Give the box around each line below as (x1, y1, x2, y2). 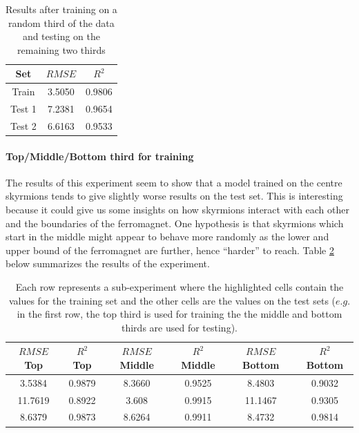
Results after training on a (6, 2, 117, 16)
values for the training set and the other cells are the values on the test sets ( (8, 293, 336, 307)
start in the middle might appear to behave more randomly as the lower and (6, 229, 329, 244)
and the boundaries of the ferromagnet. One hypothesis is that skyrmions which (6, 215, 344, 230)
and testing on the (22, 29, 100, 44)
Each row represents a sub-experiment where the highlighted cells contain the (15, 279, 344, 294)
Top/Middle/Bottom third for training (6, 148, 194, 163)
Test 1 (10, 102, 37, 116)
